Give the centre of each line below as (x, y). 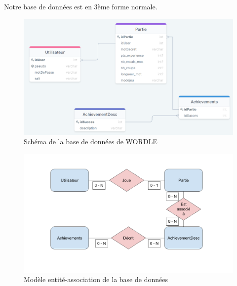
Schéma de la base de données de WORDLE (91, 142)
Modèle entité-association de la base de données (96, 279)
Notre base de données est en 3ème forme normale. (81, 6)
